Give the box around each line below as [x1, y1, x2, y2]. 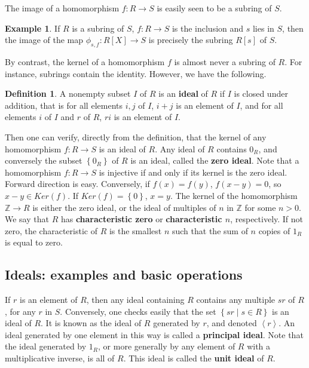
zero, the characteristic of [5, 224, 97, 237]
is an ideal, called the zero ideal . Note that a [130, 154, 299, 167]
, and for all [240, 99, 283, 111]
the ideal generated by [5, 340, 87, 352]
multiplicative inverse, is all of [5, 352, 115, 364]
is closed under [234, 87, 288, 100]
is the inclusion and [172, 22, 244, 34]
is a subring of [72, 22, 124, 34]
